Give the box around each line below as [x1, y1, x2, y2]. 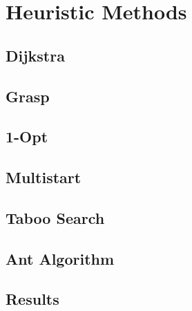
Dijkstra [6, 44, 65, 66]
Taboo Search [6, 207, 105, 228]
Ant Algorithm [6, 247, 115, 269]
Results [6, 288, 59, 310]
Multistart [6, 167, 81, 188]
